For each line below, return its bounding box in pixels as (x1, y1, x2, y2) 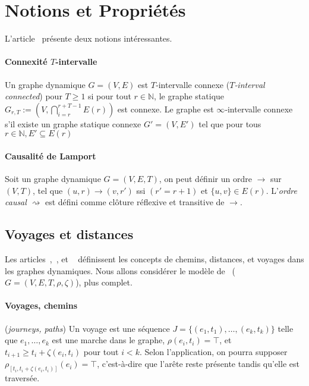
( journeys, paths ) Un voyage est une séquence (5, 322, 170, 334)
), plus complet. (75, 276, 133, 288)
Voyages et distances (5, 225, 134, 243)
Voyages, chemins (5, 299, 78, 312)
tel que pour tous (198, 117, 261, 130)
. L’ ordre (266, 184, 297, 196)
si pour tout (88, 90, 131, 102)
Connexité (5, 55, 48, 68)
